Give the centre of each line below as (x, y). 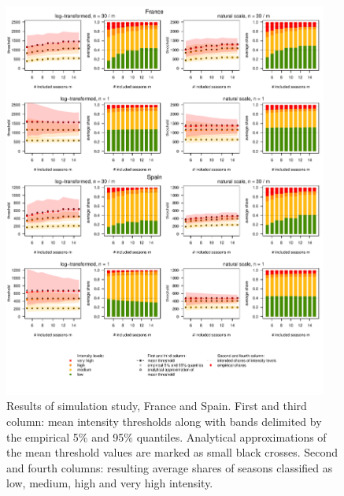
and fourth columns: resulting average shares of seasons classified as (170, 467)
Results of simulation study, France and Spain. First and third (157, 406)
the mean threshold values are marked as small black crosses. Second (172, 452)
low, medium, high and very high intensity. (110, 483)
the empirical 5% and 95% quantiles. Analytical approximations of (166, 436)
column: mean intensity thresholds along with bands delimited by (164, 421)
